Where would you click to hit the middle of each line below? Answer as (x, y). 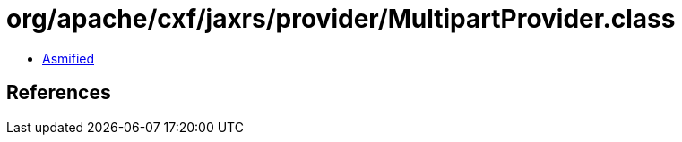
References (59, 93)
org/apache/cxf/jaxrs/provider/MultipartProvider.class (341, 19)
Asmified (69, 58)
